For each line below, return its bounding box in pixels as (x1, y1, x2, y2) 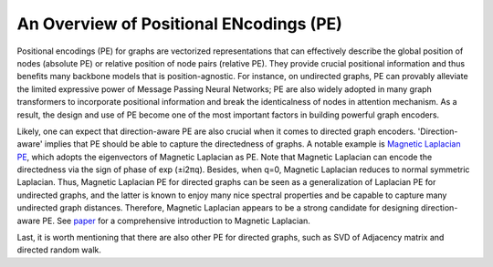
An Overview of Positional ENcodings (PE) (16, 14, 342, 34)
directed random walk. (16, 244, 102, 255)
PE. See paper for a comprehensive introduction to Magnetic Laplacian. (42, 215, 310, 226)
